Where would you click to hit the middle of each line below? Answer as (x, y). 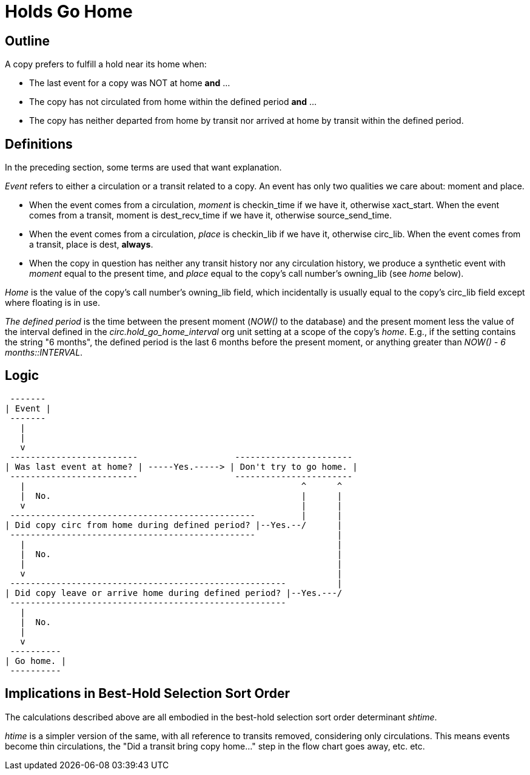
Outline (27, 41)
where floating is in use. (52, 303)
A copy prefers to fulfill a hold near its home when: (106, 64)
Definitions (39, 144)
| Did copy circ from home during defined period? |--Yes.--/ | (174, 525)
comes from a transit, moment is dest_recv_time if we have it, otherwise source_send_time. (211, 215)
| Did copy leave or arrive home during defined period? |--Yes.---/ (174, 593)
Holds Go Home (69, 12)
